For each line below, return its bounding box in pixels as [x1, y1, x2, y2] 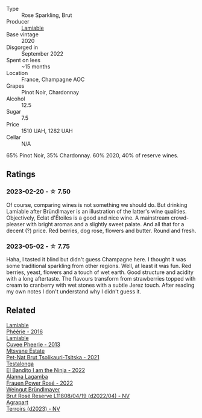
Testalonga [6, 360, 34, 367]
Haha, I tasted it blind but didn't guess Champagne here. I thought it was [6, 255, 186, 263]
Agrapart [6, 399, 29, 406]
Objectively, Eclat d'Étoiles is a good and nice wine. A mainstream [6, 214, 170, 221]
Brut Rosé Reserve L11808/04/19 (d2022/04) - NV [6, 392, 130, 399]
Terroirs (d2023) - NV [6, 405, 60, 412]
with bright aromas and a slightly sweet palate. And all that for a [26, 220, 185, 227]
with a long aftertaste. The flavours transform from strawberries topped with [6, 275, 196, 282]
